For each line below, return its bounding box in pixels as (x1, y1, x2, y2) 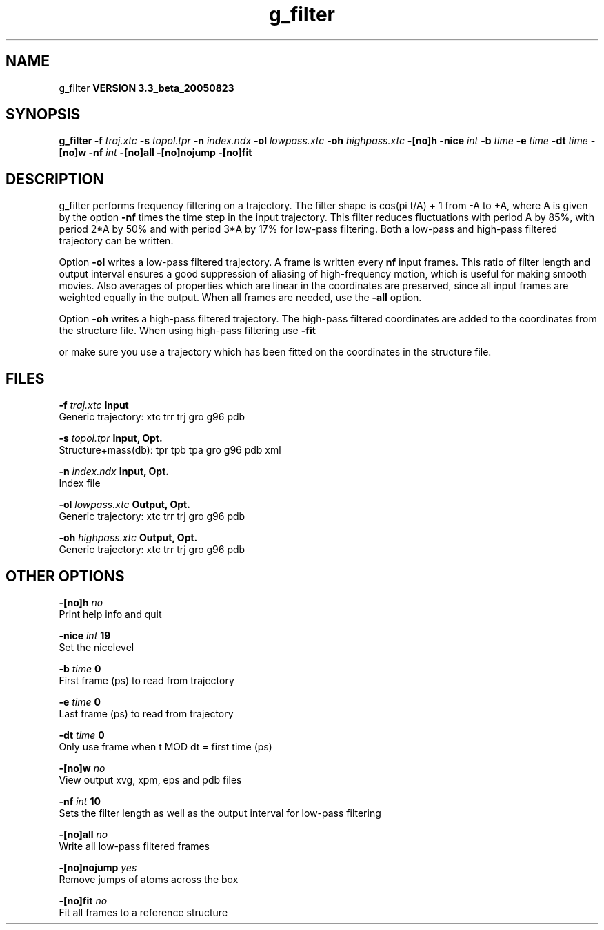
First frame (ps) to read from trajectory (59, 674, 234, 686)
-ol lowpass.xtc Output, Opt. (59, 498, 190, 511)
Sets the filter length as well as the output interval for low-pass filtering (59, 806, 381, 819)
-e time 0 (59, 695, 101, 708)
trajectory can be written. (59, 235, 174, 247)
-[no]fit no (59, 894, 108, 907)
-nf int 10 (59, 795, 101, 807)
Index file (59, 477, 101, 490)
